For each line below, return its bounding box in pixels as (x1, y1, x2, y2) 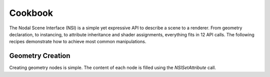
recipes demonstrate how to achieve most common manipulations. (9, 39, 146, 45)
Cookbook (9, 7, 53, 18)
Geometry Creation (9, 52, 70, 60)
